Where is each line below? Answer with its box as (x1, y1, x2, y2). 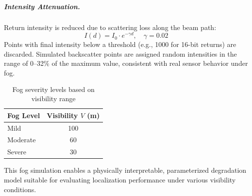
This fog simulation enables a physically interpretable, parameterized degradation (4, 165, 247, 175)
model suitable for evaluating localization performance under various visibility (4, 175, 236, 185)
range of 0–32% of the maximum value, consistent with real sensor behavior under (4, 58, 248, 68)
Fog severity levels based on (12, 84, 95, 94)
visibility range (31, 93, 76, 104)
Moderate (7, 135, 36, 145)
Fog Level (7, 110, 40, 120)
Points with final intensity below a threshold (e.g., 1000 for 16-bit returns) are (4, 39, 236, 49)
